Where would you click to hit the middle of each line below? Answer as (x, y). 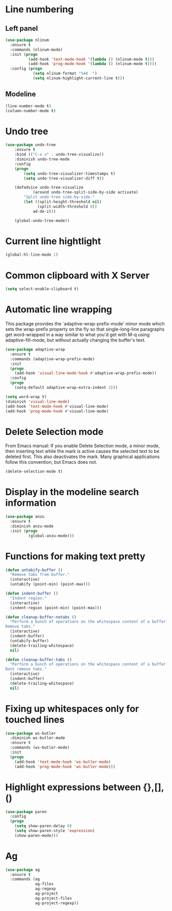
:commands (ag (25, 879)
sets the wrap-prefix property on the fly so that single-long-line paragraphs (85, 329)
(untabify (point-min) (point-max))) (50, 584)
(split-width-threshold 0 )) (67, 206)
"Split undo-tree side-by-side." (59, 197)
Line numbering (40, 9)
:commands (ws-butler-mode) (40, 748)
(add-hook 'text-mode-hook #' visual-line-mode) (57, 406)
